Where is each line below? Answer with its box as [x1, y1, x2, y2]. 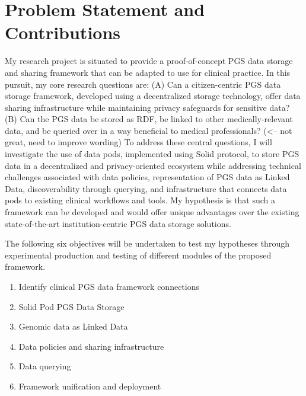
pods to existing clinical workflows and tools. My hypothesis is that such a [5, 194, 276, 206]
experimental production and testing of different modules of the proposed [5, 248, 272, 261]
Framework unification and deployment [18, 379, 161, 392]
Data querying [18, 360, 71, 372]
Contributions [5, 20, 121, 44]
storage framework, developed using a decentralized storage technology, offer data [5, 90, 301, 102]
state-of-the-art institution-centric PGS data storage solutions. [5, 217, 231, 229]
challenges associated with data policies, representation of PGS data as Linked [5, 171, 290, 183]
